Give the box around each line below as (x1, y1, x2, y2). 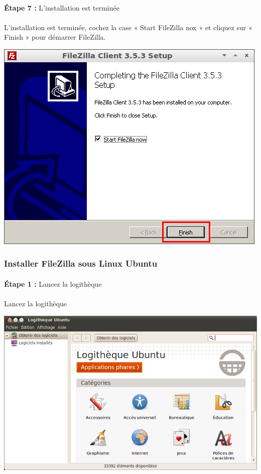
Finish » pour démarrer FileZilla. (4, 32, 106, 42)
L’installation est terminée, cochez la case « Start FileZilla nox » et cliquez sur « (4, 22, 252, 32)
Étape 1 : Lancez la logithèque (4, 279, 102, 289)
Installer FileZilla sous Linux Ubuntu (4, 257, 158, 270)
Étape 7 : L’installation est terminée (4, 2, 119, 13)
